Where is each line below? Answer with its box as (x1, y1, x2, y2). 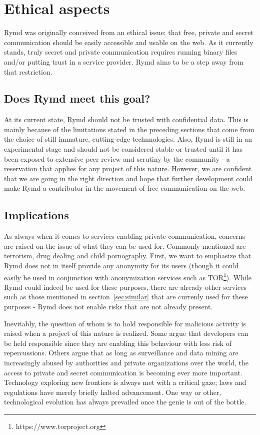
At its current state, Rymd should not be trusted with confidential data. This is (4, 114, 248, 125)
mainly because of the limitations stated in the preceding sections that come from (4, 124, 254, 134)
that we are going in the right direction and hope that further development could (4, 173, 252, 183)
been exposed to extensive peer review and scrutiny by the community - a (4, 153, 230, 164)
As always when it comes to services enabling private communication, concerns (4, 231, 245, 241)
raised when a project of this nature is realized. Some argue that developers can (4, 328, 248, 338)
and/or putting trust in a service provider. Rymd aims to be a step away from (4, 56, 243, 67)
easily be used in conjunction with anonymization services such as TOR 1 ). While (4, 270, 251, 282)
